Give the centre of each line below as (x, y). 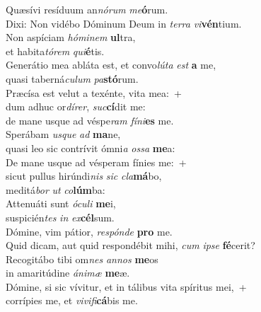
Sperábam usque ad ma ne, (63, 134)
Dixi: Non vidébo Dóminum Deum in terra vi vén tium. (124, 23)
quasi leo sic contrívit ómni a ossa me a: (91, 148)
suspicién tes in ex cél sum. (60, 217)
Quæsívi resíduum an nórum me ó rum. (87, 9)
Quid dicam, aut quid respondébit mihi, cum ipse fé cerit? (130, 245)
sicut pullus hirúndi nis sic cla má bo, (84, 176)
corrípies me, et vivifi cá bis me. (72, 300)
